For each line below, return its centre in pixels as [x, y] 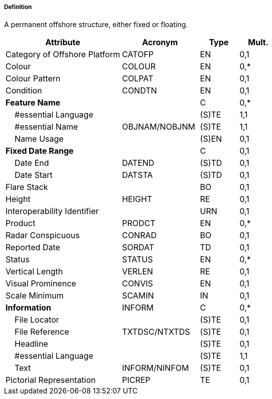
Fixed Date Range [40, 151]
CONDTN [140, 91]
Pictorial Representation [51, 380]
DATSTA [137, 175]
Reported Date [33, 247]
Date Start [34, 175]
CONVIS [138, 284]
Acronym [160, 42]
